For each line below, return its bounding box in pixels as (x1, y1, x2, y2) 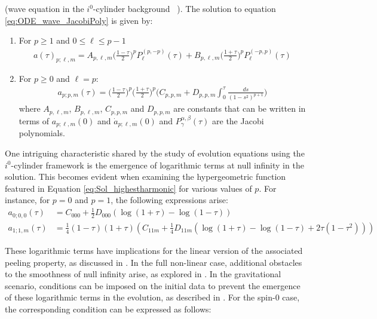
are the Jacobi (212, 114, 264, 127)
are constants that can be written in (173, 102, 306, 115)
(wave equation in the (5, 2, 84, 14)
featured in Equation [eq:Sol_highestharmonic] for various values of (5, 182, 252, 194)
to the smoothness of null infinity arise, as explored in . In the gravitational (5, 268, 281, 280)
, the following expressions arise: (111, 194, 228, 206)
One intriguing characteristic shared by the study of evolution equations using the (5, 146, 305, 159)
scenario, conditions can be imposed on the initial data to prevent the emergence (5, 279, 301, 292)
